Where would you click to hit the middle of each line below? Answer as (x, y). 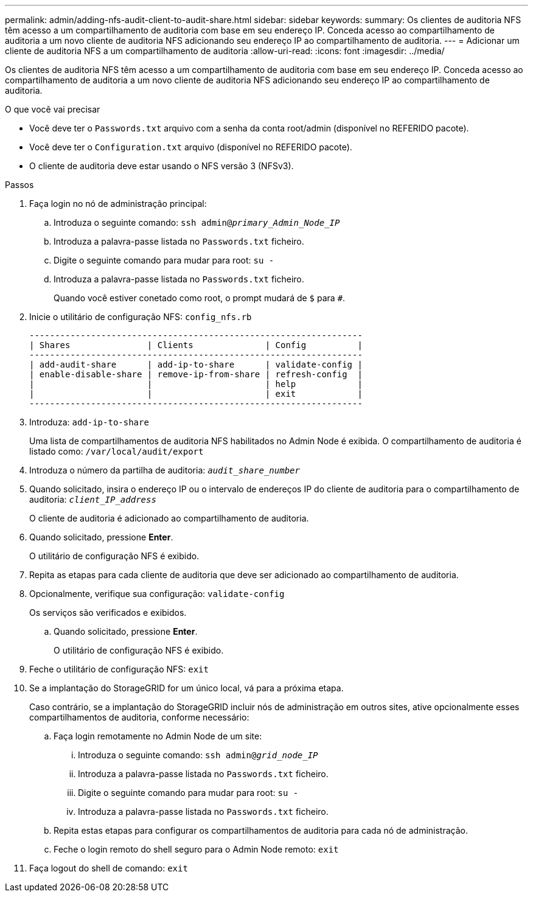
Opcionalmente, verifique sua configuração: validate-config (157, 594)
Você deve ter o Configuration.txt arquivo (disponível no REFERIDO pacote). (191, 147)
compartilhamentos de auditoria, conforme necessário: (139, 717)
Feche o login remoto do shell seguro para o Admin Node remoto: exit (196, 849)
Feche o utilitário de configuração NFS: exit (119, 669)
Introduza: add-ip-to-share (89, 422)
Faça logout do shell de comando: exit (109, 868)
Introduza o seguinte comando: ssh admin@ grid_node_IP (198, 755)
